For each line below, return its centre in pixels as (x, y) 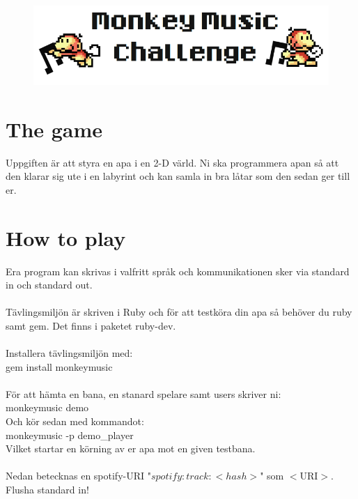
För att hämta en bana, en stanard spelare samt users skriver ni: (143, 393)
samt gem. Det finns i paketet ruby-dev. (91, 325)
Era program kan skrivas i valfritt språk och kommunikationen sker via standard (178, 271)
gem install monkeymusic (59, 366)
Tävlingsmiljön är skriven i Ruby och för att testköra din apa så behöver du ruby (179, 312)
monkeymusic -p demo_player (70, 435)
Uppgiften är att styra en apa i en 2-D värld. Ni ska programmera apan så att (172, 162)
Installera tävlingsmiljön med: (69, 353)
